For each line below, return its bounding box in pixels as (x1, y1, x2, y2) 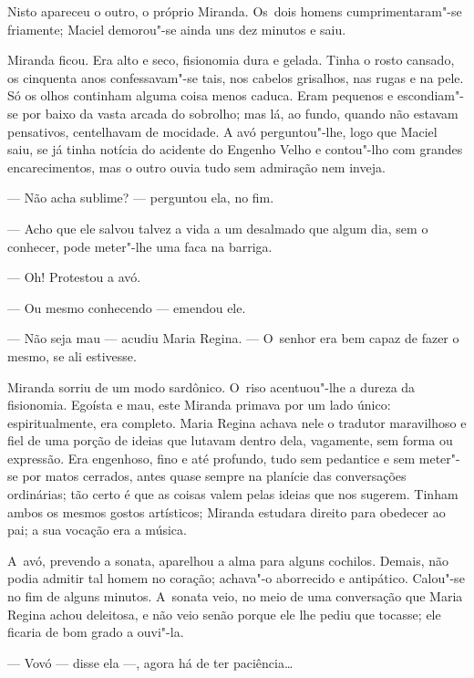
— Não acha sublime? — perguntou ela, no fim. (7, 188, 274, 207)
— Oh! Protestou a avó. (7, 267, 141, 287)
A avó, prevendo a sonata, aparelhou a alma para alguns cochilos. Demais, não (7, 550, 449, 569)
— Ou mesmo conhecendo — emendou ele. (7, 297, 246, 317)
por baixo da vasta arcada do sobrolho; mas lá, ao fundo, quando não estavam (22, 103, 459, 122)
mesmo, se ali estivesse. (7, 346, 137, 365)
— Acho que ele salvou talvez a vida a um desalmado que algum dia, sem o (7, 218, 428, 237)
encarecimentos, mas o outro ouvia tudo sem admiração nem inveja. (7, 157, 386, 176)
